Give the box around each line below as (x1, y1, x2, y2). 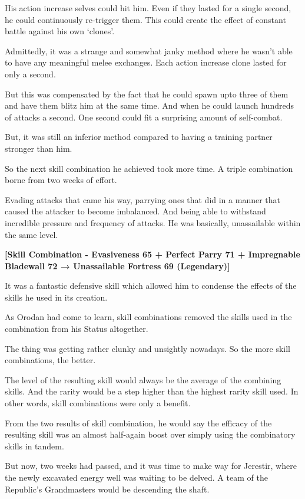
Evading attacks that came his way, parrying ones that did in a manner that (5, 193, 281, 206)
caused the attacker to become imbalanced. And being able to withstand (5, 205, 266, 217)
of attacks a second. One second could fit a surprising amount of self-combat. (5, 110, 283, 123)
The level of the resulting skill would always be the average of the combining (5, 373, 281, 386)
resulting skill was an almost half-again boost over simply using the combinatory (5, 428, 296, 441)
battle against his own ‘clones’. (5, 25, 115, 37)
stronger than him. (5, 142, 72, 154)
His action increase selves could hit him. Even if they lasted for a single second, (5, 2, 291, 14)
